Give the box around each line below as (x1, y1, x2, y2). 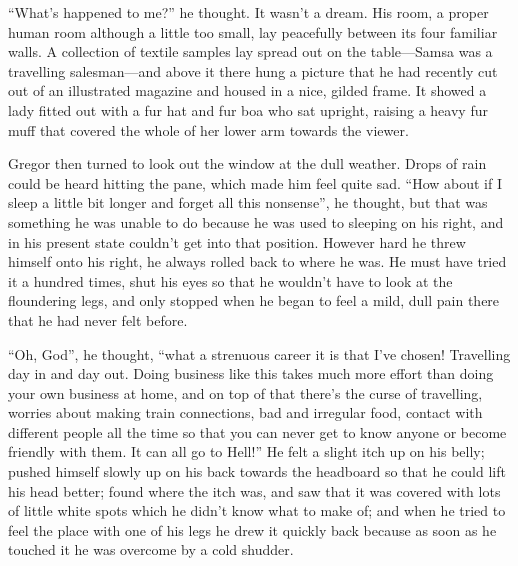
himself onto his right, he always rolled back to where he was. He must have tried (8, 251, 507, 272)
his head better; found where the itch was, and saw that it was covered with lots (8, 480, 501, 501)
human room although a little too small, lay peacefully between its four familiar (8, 21, 498, 42)
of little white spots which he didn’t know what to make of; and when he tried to (8, 500, 506, 521)
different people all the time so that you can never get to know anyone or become (8, 421, 507, 442)
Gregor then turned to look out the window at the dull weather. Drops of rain (8, 153, 487, 174)
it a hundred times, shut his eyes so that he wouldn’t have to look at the (8, 270, 453, 291)
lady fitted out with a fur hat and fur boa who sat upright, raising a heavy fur (8, 99, 488, 120)
